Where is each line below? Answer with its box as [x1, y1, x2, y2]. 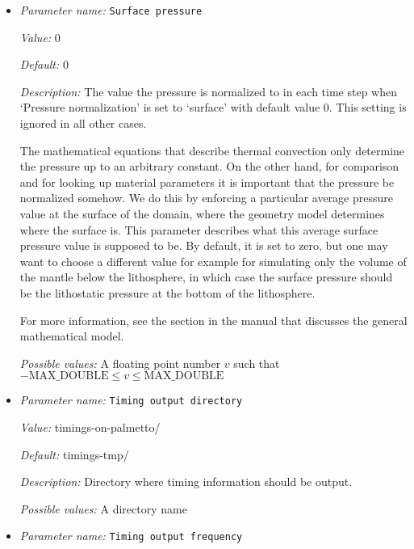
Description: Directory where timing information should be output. [19, 473, 353, 490]
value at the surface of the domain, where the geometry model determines [19, 205, 385, 222]
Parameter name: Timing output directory [19, 391, 243, 408]
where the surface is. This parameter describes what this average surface [19, 221, 378, 238]
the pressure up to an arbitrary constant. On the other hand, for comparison [19, 158, 399, 175]
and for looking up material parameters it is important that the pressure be [19, 173, 395, 190]
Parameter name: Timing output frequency [19, 527, 243, 544]
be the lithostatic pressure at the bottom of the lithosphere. [19, 284, 316, 301]
